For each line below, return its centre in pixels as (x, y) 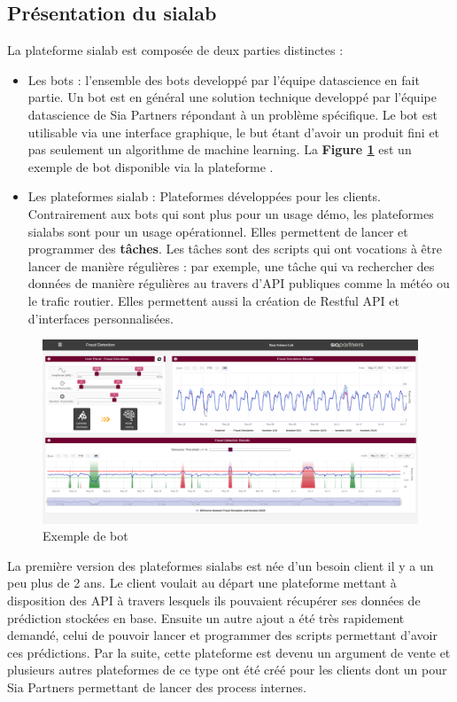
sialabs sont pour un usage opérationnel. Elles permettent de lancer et (218, 231)
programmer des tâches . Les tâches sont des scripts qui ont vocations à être (235, 249)
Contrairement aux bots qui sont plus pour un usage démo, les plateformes (231, 213)
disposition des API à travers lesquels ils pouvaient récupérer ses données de (214, 600)
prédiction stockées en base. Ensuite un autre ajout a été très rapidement (206, 617)
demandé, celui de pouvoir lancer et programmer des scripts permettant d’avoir (222, 635)
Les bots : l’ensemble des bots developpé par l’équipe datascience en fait (224, 79)
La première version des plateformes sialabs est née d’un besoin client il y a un (221, 565)
